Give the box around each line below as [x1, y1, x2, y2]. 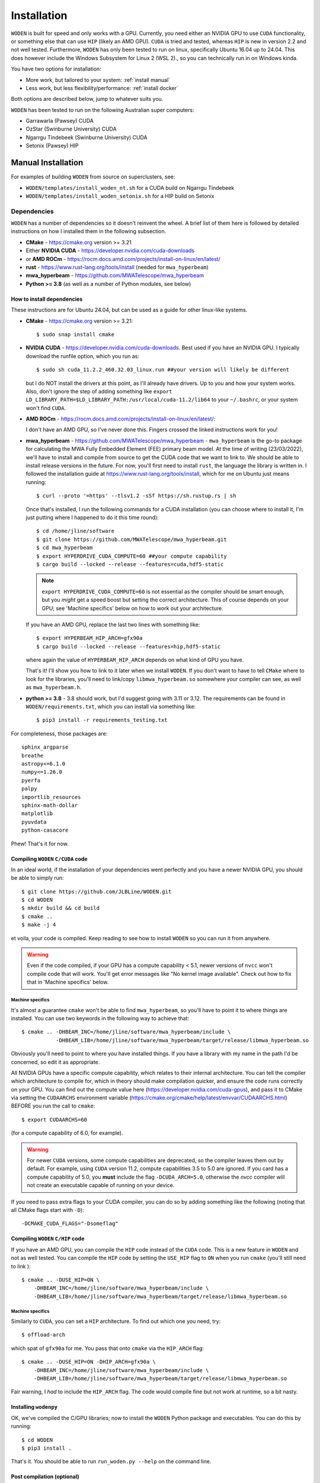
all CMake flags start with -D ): [11, 1206, 84, 1213]
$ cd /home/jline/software [36, 528, 115, 534]
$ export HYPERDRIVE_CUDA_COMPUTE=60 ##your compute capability [36, 552, 228, 559]
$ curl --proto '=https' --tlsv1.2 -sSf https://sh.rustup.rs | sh [36, 492, 236, 499]
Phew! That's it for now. [11, 840, 69, 847]
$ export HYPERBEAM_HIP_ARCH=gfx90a [36, 635, 143, 642]
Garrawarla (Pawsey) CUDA [25, 117, 94, 125]
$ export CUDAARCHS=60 [21, 1116, 88, 1123]
